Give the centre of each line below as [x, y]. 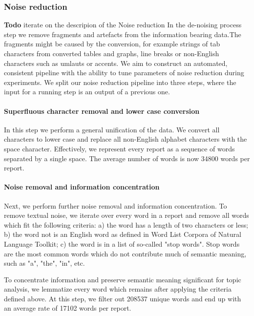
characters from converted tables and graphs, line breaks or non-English [112, 53]
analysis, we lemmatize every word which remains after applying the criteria [118, 289]
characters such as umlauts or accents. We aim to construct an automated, [116, 63]
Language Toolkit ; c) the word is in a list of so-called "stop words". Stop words [122, 243]
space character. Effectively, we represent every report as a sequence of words [119, 148]
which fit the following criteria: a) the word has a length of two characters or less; [126, 224]
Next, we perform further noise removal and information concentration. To [116, 205]
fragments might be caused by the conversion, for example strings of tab [112, 44]
